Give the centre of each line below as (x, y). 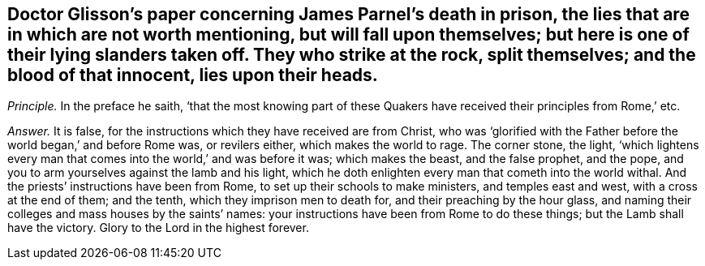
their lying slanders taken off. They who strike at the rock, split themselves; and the (352, 55)
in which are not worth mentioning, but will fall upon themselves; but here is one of (348, 34)
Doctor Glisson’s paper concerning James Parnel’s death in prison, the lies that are (348, 14)
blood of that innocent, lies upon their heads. (193, 75)
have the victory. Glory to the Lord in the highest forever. (158, 228)
